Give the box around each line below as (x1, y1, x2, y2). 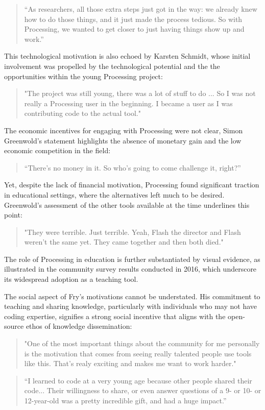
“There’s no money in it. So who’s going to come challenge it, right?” (24, 162, 241, 173)
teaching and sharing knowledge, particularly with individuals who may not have (4, 301, 257, 311)
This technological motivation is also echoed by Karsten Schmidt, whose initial (4, 51, 251, 61)
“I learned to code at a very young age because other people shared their (24, 375, 252, 385)
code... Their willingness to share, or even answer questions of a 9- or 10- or (24, 385, 261, 396)
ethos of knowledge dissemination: (26, 321, 132, 331)
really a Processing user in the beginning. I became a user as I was (24, 98, 233, 108)
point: (4, 209, 22, 220)
